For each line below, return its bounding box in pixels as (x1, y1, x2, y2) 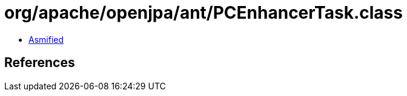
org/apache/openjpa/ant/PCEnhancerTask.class (4, 2, 403, 23)
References (4, 55, 75, 71)
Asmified (28, 34, 64, 45)
